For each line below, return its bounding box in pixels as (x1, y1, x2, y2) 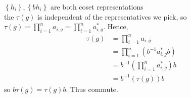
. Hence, (103, 21, 128, 32)
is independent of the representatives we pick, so (37, 11, 187, 22)
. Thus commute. (66, 83, 118, 94)
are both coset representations (50, 2, 144, 12)
